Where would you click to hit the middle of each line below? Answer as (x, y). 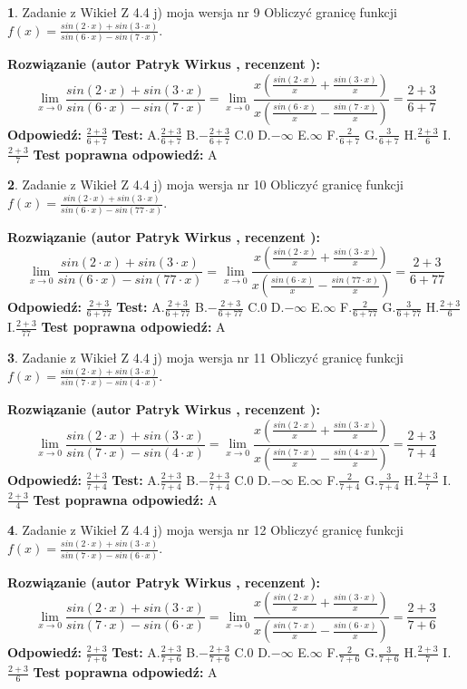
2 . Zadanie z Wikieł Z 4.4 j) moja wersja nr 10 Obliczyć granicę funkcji (205, 184)
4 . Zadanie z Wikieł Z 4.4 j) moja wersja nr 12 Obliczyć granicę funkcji (205, 530)
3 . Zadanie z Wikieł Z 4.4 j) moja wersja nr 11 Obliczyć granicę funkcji (205, 357)
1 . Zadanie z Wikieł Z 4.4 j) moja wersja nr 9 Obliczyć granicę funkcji (202, 12)
